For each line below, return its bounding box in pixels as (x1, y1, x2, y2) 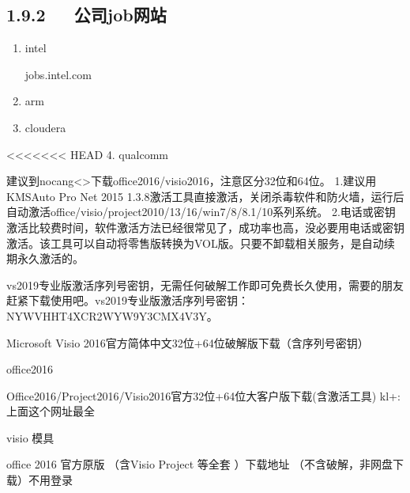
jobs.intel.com (24, 66, 92, 82)
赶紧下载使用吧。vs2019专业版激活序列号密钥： (6, 292, 249, 309)
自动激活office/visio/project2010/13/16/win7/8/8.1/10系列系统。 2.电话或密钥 (6, 203, 396, 220)
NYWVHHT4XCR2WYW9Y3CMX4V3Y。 (6, 307, 218, 324)
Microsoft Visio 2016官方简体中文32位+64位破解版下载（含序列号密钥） (6, 334, 369, 351)
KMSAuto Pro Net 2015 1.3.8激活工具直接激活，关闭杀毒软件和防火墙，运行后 (6, 188, 404, 204)
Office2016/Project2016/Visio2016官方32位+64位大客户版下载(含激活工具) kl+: (6, 387, 401, 404)
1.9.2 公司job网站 (6, 2, 167, 27)
